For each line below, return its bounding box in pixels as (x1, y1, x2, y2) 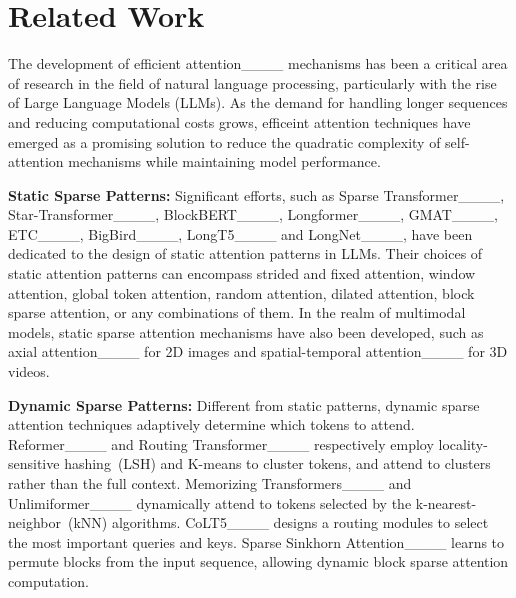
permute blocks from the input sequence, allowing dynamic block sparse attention (8, 551, 509, 572)
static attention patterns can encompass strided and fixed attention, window (8, 263, 476, 284)
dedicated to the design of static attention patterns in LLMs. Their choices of (8, 243, 483, 264)
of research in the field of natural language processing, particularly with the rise (8, 72, 497, 93)
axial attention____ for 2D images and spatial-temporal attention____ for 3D (8, 341, 508, 362)
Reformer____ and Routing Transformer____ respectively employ (8, 433, 434, 454)
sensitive (8, 453, 60, 474)
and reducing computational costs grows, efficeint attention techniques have (8, 111, 471, 132)
